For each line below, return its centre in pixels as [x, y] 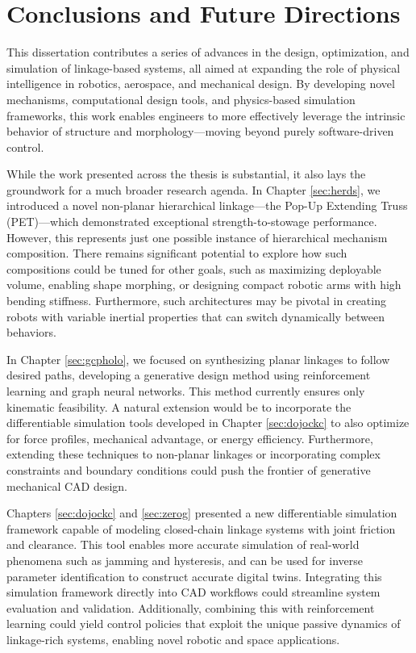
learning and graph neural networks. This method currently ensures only [186, 391]
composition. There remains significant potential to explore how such [177, 253]
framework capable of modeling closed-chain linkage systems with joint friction [201, 528]
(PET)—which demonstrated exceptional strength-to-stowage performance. [192, 222]
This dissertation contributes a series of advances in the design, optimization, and [208, 52]
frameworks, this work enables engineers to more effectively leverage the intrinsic [206, 115]
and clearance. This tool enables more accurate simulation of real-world [183, 544]
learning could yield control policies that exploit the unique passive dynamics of [204, 624]
